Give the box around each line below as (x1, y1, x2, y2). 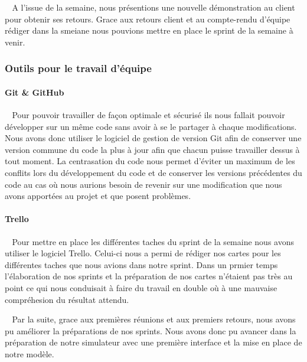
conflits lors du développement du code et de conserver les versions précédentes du (5, 166, 302, 178)
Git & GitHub (5, 86, 64, 98)
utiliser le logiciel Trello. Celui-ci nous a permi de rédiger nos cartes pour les (5, 247, 281, 259)
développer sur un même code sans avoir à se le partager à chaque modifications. (5, 120, 297, 132)
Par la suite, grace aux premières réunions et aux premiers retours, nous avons (12, 313, 296, 325)
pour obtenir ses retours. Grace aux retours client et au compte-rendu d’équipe (5, 12, 290, 25)
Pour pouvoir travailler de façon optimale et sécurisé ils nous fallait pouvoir (12, 109, 285, 121)
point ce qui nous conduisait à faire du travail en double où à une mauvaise (5, 281, 277, 293)
